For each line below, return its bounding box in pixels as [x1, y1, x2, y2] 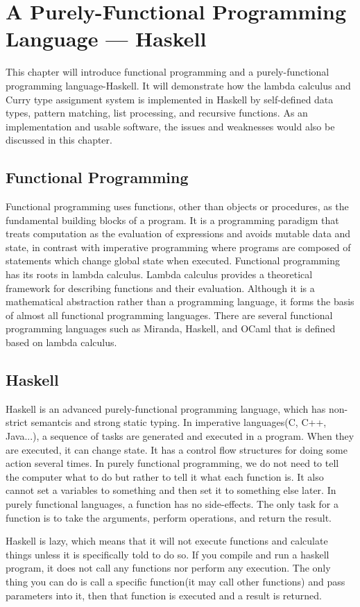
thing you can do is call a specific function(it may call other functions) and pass [6, 574, 345, 588]
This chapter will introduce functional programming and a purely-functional [6, 65, 329, 79]
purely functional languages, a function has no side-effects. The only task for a [6, 496, 338, 511]
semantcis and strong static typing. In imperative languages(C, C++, [31, 415, 327, 429]
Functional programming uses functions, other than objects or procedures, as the [6, 199, 349, 214]
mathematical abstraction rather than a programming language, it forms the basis [6, 294, 354, 309]
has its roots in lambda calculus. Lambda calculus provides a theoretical [6, 267, 313, 282]
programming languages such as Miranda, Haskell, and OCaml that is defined [6, 321, 336, 336]
